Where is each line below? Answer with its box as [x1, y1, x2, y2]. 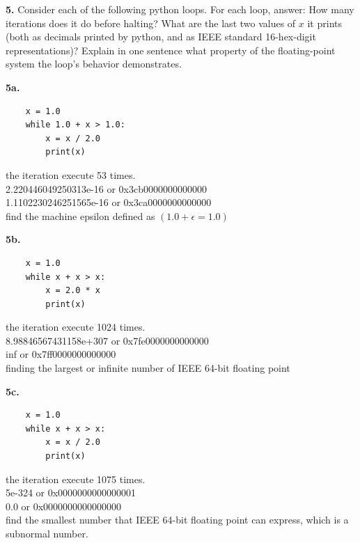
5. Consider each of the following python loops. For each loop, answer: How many [6, 2, 354, 16]
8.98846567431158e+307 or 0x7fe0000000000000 [6, 333, 209, 347]
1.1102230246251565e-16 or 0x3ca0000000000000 [6, 195, 212, 210]
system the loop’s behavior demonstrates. [6, 56, 182, 71]
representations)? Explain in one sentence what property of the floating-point [6, 42, 336, 57]
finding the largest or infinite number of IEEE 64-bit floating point [6, 361, 290, 375]
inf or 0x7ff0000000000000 [6, 347, 116, 361]
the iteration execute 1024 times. [6, 320, 146, 334]
